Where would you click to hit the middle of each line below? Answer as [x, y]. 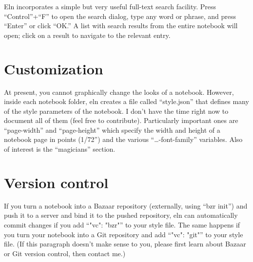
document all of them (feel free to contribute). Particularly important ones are [121, 120]
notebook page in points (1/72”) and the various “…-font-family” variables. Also [123, 139]
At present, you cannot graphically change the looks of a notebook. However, [119, 92]
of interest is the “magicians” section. [60, 149]
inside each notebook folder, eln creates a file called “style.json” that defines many [126, 101]
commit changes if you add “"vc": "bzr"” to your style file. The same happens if [122, 224]
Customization [54, 68]
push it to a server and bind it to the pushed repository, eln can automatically [121, 215]
